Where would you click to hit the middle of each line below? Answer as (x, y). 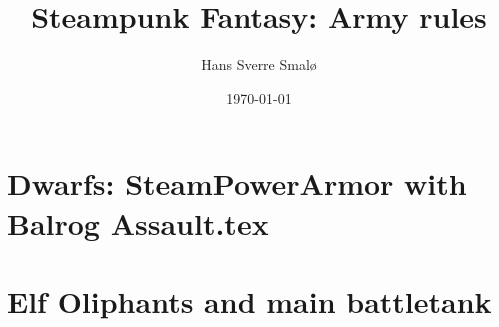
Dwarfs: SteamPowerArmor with (237, 183)
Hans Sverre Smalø (259, 64)
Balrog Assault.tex (138, 222)
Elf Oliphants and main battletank (249, 300)
